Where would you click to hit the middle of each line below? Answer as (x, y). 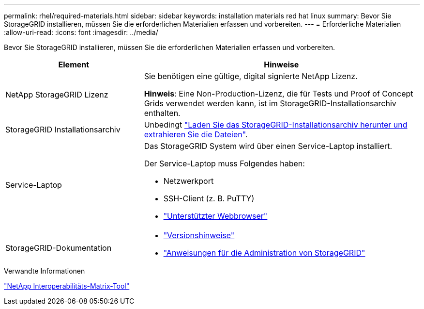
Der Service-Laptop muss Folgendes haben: (224, 163)
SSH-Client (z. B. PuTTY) (209, 198)
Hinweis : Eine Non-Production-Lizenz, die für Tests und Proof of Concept (279, 94)
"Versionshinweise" (199, 235)
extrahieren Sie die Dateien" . (196, 134)
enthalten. (162, 113)
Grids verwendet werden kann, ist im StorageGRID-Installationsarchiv (270, 103)
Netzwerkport (189, 181)
